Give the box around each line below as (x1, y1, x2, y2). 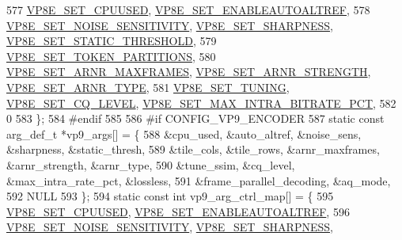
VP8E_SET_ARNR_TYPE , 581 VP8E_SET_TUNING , (6, 78, 290, 95)
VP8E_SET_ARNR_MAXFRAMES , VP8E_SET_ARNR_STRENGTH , (6, 63, 371, 80)
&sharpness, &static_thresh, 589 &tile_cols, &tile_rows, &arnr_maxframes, (6, 141, 380, 158)
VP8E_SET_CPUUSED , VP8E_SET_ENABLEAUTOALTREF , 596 (6, 203, 350, 219)
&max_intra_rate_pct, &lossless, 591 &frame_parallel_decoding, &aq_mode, (6, 172, 391, 189)
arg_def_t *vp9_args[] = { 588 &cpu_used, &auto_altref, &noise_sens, (6, 125, 362, 142)
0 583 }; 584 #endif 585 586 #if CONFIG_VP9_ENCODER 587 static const (6, 110, 385, 127)
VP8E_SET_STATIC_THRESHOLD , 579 (6, 32, 217, 49)
